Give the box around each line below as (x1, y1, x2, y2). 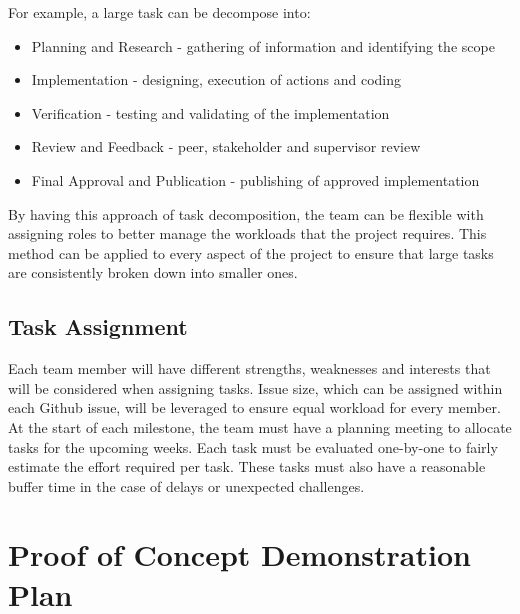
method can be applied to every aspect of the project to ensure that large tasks (8, 242, 494, 263)
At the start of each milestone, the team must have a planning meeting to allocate (8, 416, 512, 437)
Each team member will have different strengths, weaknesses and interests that (8, 358, 491, 379)
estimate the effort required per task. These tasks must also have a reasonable (8, 456, 486, 477)
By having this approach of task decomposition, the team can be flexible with (8, 203, 484, 224)
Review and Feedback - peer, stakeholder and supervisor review (31, 136, 421, 157)
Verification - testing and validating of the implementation (31, 102, 390, 123)
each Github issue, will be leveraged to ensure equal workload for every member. (8, 397, 501, 418)
